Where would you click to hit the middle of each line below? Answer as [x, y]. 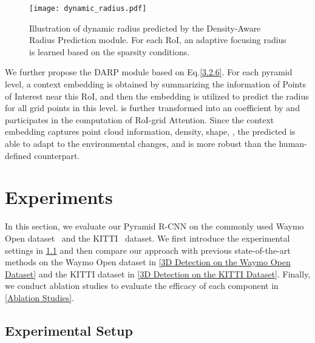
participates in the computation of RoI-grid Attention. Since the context [140, 119]
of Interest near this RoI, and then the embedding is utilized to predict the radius [157, 96]
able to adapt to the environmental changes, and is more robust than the [141, 143]
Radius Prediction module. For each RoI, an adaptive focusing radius [158, 40]
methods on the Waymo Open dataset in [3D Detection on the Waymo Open [148, 262]
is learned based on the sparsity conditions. [110, 51]
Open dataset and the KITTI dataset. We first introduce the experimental [147, 238]
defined [18, 155]
